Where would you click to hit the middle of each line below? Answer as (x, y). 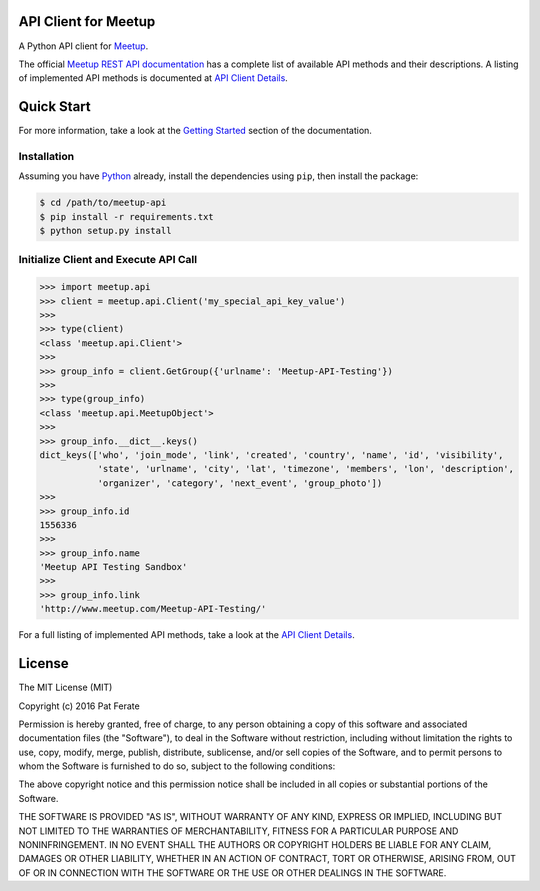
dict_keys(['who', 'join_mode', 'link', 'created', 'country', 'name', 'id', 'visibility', (271, 454)
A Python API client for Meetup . (83, 46)
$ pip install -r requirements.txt (126, 216)
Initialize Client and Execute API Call (108, 260)
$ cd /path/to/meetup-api (103, 203)
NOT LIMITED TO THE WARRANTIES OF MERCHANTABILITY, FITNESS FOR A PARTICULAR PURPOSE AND (238, 831)
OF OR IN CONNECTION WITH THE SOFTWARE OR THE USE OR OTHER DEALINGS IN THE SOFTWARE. (232, 872)
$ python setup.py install (105, 231)
